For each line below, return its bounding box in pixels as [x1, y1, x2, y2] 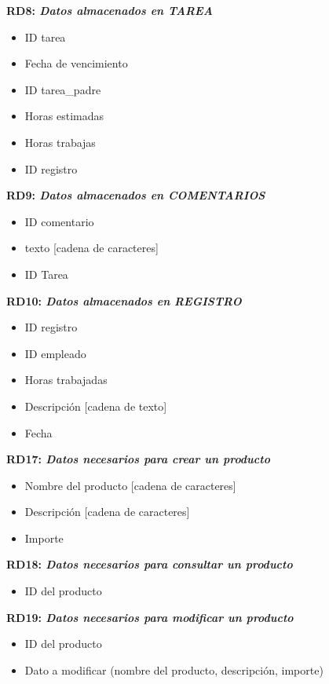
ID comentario [24, 213, 94, 229]
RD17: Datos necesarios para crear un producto [6, 451, 270, 467]
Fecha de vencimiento [24, 55, 128, 71]
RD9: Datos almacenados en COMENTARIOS [6, 187, 265, 203]
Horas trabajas [24, 134, 96, 150]
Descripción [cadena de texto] [24, 397, 167, 414]
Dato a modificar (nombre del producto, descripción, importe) [24, 661, 324, 678]
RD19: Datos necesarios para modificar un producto [6, 609, 294, 625]
